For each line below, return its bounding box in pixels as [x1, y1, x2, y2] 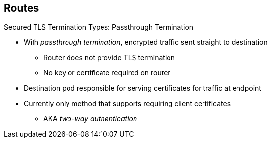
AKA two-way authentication [43, 114, 137, 123]
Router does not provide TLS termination [43, 53, 175, 62]
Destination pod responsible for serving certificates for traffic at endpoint [24, 84, 261, 93]
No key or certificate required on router [43, 69, 170, 77]
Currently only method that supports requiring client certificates [24, 99, 231, 108]
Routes [4, 2, 39, 14]
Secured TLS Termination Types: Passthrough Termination [4, 23, 194, 32]
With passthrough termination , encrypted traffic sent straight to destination [24, 38, 268, 47]
